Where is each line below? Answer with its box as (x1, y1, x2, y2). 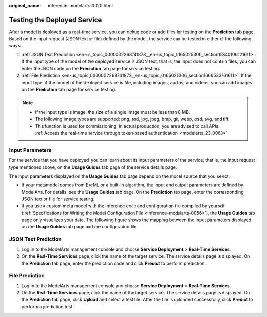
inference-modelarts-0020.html (48, 3, 113, 8)
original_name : (9, 3, 41, 8)
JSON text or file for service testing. (21, 196, 95, 202)
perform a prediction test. (21, 303, 74, 309)
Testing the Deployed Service (9, 15, 102, 24)
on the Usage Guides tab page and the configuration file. (21, 224, 138, 229)
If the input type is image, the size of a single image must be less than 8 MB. (35, 109, 190, 115)
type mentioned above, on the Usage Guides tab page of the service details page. (9, 164, 177, 170)
